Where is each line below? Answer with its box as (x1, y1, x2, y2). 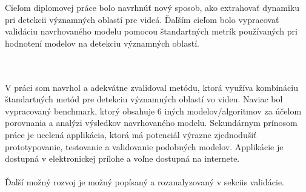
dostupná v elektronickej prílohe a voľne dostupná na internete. (5, 152, 240, 165)
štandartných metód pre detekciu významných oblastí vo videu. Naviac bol (5, 93, 283, 105)
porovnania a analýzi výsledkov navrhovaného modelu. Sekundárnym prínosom (5, 116, 298, 129)
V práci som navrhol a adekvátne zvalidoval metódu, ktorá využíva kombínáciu (5, 81, 298, 93)
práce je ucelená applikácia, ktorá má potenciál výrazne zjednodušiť (5, 128, 257, 141)
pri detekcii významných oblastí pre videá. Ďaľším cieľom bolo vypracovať (5, 13, 279, 25)
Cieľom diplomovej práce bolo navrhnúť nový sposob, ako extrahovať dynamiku (5, 1, 300, 13)
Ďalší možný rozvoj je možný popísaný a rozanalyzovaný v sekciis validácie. (5, 176, 284, 188)
